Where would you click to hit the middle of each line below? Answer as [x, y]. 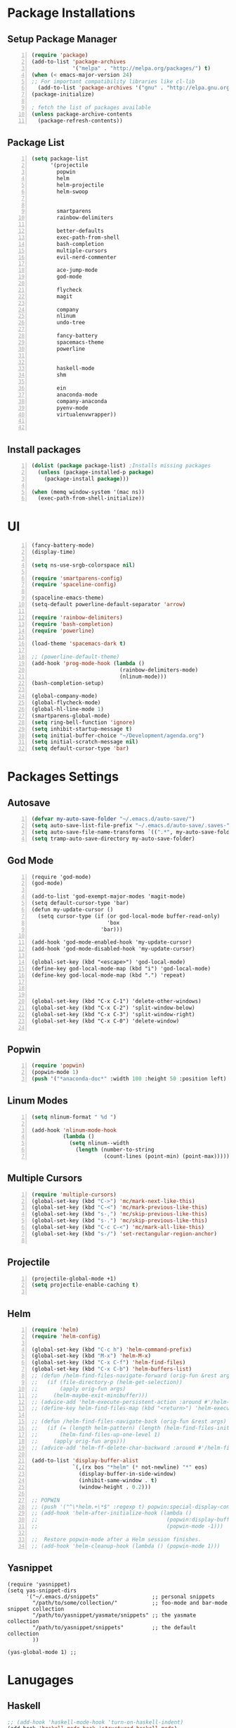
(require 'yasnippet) [39, 1584]
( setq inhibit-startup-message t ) [82, 729]
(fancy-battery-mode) [63, 545]
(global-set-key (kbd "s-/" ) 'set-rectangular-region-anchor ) [124, 1234]
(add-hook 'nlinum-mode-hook [74, 1130]
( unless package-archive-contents [82, 114]
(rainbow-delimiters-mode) [159, 670]
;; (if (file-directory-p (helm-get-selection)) [107, 1382]
